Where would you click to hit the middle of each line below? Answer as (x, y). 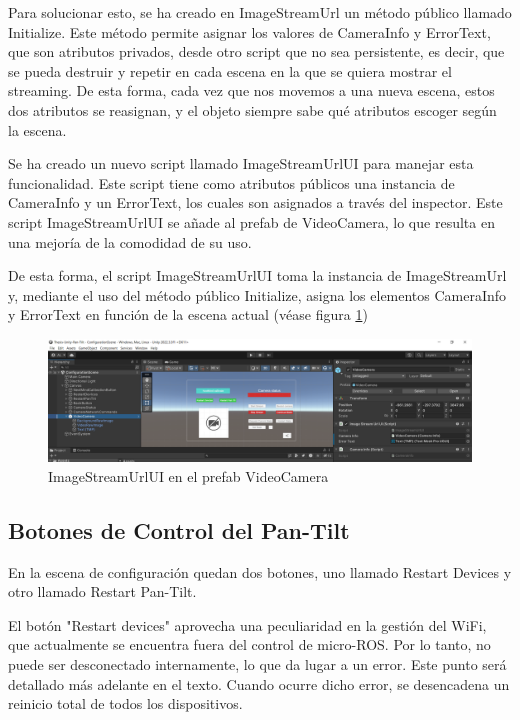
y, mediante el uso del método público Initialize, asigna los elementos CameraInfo (257, 294)
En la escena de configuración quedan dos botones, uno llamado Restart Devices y (260, 571)
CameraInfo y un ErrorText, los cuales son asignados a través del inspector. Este (255, 202)
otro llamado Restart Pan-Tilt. (102, 591)
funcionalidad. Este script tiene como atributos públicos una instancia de (231, 182)
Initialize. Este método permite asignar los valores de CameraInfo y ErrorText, (249, 31)
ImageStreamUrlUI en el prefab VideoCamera (188, 475)
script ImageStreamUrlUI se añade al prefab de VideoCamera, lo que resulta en (251, 221)
